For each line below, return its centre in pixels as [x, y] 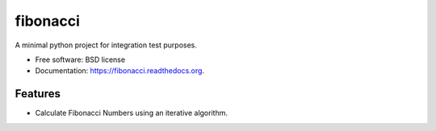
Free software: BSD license [80, 59]
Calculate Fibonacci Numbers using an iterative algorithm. [131, 113]
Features [38, 94]
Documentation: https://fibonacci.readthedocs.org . [120, 71]
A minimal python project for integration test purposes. [106, 45]
